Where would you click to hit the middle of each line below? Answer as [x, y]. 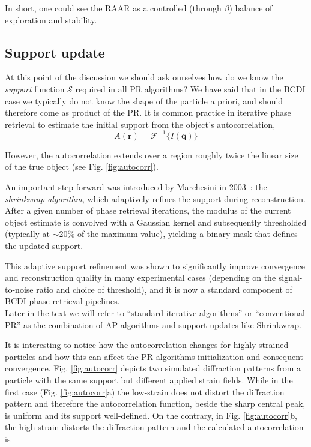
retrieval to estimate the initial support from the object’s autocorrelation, [140, 124]
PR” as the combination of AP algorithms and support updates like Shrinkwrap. [153, 324]
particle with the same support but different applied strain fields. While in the [149, 379]
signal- [290, 277]
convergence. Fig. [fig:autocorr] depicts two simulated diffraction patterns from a [153, 368]
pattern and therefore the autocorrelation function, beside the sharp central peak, [155, 403]
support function [35, 88]
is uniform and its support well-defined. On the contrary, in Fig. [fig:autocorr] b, [151, 415]
